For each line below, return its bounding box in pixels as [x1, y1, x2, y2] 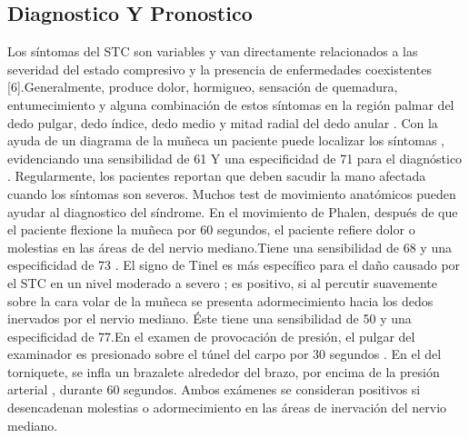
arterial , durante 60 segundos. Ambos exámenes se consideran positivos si [7, 380, 421, 399]
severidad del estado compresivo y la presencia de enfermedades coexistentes [7, 59, 432, 78]
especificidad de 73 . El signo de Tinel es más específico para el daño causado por [7, 255, 461, 274]
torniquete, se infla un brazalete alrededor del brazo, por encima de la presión [7, 362, 440, 381]
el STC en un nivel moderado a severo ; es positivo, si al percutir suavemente [7, 273, 438, 292]
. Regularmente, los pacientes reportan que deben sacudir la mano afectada [7, 166, 426, 185]
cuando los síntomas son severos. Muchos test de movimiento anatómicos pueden [7, 184, 456, 203]
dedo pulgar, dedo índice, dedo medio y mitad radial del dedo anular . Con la [7, 113, 438, 132]
